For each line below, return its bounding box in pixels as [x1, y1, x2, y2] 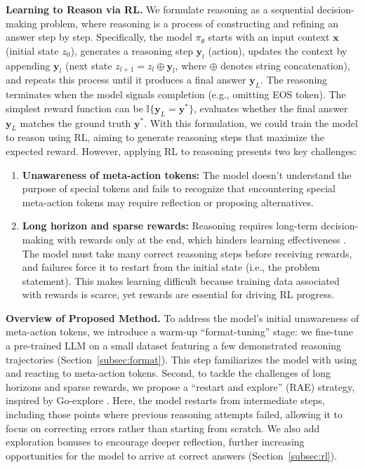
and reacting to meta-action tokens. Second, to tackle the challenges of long [6, 366, 331, 380]
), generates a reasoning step [70, 43, 193, 58]
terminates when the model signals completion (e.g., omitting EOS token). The [6, 87, 346, 102]
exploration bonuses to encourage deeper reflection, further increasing [6, 434, 305, 449]
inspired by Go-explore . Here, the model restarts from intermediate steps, [6, 393, 325, 408]
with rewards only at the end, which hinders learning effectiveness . [57, 232, 347, 246]
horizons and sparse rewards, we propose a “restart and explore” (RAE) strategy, [6, 379, 355, 394]
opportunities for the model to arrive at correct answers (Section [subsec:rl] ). [6, 448, 338, 462]
